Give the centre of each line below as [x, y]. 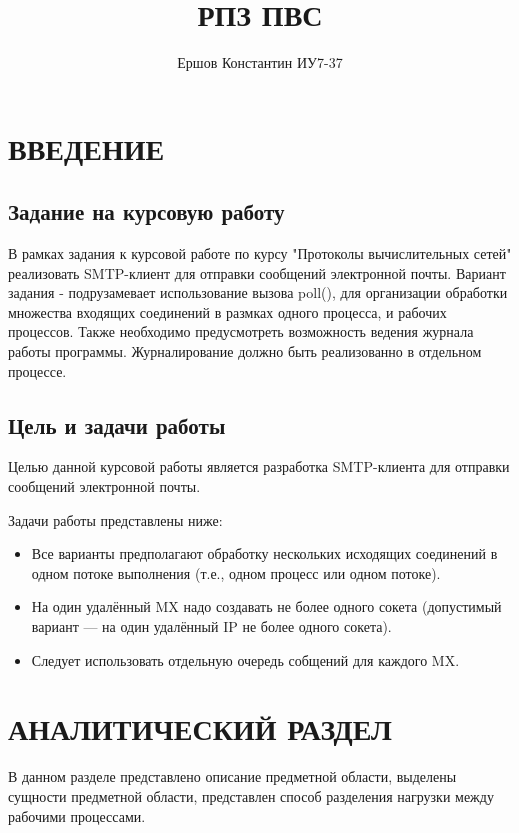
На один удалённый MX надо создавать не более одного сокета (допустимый [266, 606]
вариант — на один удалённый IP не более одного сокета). [211, 626]
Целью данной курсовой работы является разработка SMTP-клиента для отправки [259, 466]
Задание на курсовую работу [146, 211]
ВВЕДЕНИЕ [86, 147]
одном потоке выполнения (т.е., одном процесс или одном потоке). [236, 572]
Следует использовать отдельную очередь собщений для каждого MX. [245, 659]
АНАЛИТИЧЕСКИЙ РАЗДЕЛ [200, 728]
